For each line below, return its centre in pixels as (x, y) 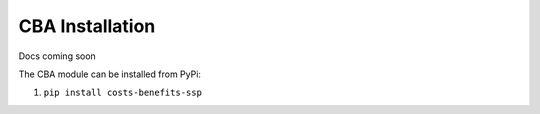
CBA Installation (87, 26)
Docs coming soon (57, 56)
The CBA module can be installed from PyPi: (110, 74)
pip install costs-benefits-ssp (122, 93)
